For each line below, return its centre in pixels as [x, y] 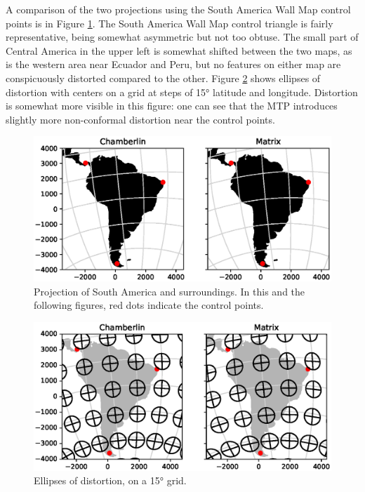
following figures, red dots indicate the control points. [149, 305]
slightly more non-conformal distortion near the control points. [140, 119]
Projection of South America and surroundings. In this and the [170, 291]
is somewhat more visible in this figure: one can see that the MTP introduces [172, 106]
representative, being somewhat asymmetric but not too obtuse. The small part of [182, 37]
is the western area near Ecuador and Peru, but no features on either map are [173, 64]
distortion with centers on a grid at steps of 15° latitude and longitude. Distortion [182, 92]
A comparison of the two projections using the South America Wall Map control [178, 9]
